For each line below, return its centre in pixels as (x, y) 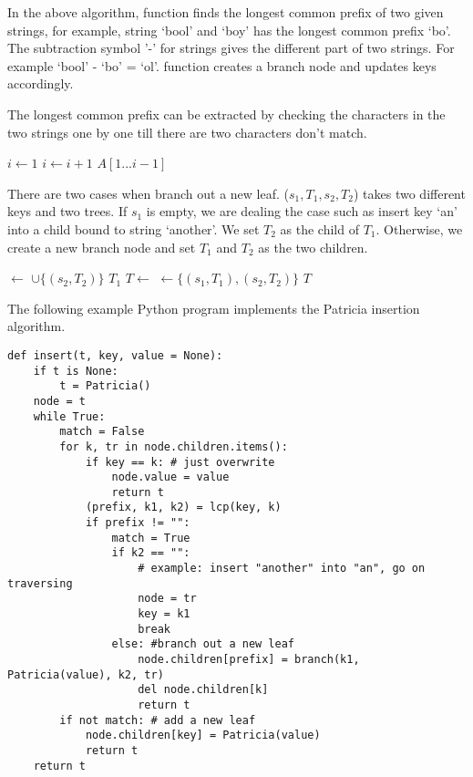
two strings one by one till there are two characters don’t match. (187, 132)
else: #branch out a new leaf (203, 644)
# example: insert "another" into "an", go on (282, 569)
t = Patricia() (105, 386)
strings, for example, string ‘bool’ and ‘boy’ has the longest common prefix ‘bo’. (229, 30)
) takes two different (409, 193)
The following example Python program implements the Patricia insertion (214, 308)
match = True (151, 538)
